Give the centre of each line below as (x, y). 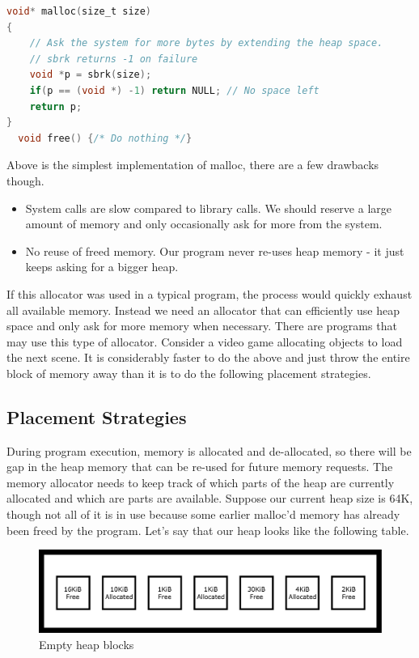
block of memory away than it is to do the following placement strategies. (189, 373)
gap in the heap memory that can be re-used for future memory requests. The (200, 467)
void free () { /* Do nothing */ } (105, 138)
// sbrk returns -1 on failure (114, 59)
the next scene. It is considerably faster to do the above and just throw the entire (208, 357)
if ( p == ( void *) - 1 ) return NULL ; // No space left (174, 90)
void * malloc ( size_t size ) (79, 11)
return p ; (56, 106)
